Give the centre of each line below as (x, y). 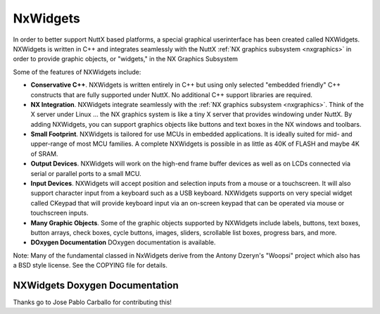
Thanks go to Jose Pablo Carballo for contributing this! (93, 302)
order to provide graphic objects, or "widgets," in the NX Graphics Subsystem (126, 59)
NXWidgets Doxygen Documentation (96, 285)
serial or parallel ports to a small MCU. (86, 173)
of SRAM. (44, 153)
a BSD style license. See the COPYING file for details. (90, 265)
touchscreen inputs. (59, 213)
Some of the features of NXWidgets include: (77, 72)
